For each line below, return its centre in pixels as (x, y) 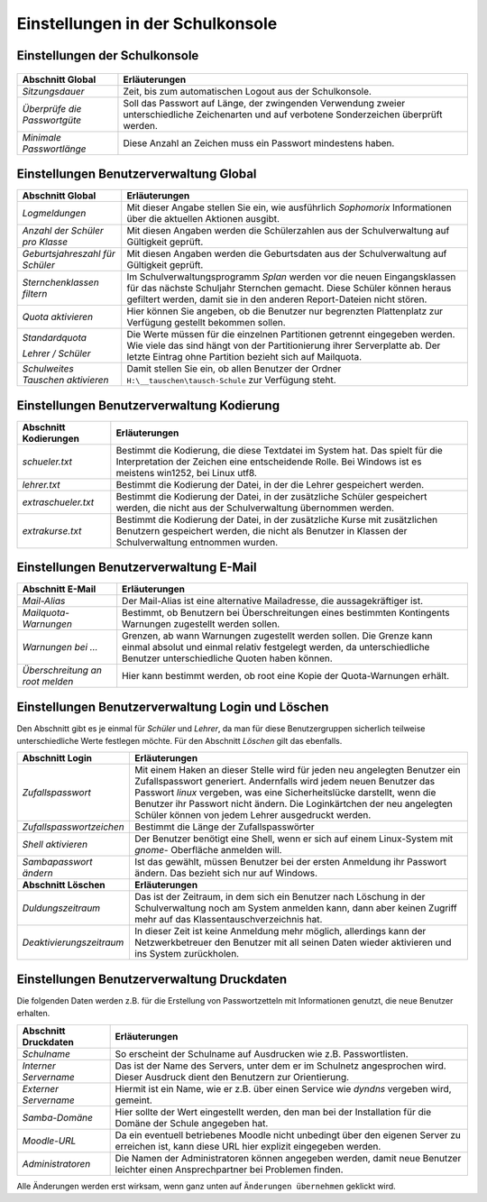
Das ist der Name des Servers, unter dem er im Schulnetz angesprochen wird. (280, 1066)
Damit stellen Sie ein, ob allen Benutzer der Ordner (234, 369)
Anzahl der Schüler (63, 231)
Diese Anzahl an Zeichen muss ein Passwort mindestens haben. (259, 142)
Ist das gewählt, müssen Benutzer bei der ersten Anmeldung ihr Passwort (291, 862)
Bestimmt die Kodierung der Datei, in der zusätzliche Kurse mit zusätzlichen (277, 519)
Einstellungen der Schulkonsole (108, 55)
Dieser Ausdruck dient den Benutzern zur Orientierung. (232, 1077)
